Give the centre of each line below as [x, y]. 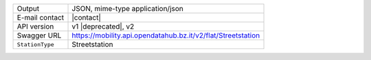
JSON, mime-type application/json [127, 9]
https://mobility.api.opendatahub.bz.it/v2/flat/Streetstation [166, 35]
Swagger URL [39, 35]
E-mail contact [41, 17]
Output [28, 9]
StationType [35, 44]
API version [35, 26]
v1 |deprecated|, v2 [103, 26]
